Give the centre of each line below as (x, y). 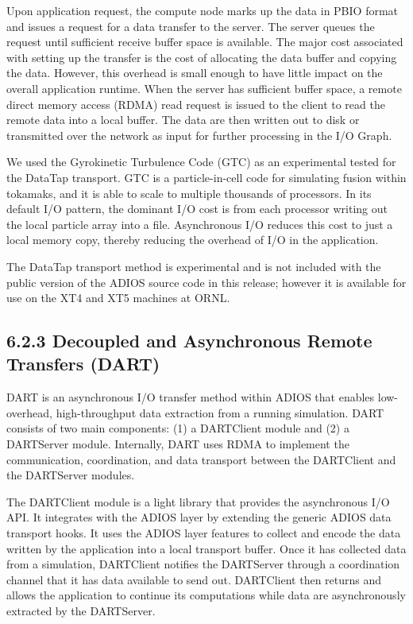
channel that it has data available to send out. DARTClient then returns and (194, 579)
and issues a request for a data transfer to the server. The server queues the (191, 26)
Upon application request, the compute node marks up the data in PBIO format (203, 10)
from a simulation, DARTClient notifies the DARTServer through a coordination (203, 564)
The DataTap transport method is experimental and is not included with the (194, 266)
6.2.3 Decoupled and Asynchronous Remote (189, 341)
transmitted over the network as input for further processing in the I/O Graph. (199, 135)
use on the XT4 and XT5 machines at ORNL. (118, 298)
